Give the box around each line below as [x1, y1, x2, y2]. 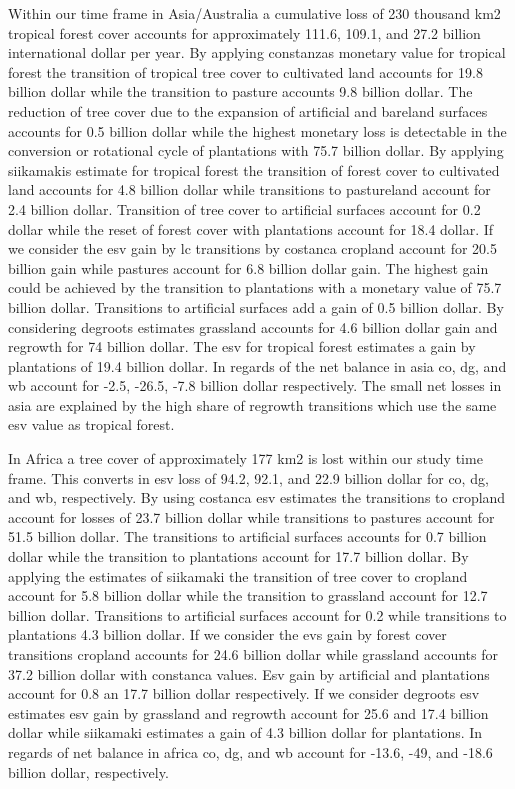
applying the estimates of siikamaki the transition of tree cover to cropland [8, 565, 468, 586]
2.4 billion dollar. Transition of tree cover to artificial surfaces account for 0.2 [8, 198, 481, 219]
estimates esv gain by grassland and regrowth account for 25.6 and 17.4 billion [8, 702, 489, 723]
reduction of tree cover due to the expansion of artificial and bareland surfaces [8, 100, 488, 121]
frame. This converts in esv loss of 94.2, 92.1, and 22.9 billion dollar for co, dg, [8, 467, 489, 488]
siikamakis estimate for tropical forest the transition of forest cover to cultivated [8, 159, 500, 180]
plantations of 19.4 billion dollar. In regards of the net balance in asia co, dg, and [8, 355, 507, 376]
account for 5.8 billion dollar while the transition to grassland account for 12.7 [8, 585, 488, 606]
